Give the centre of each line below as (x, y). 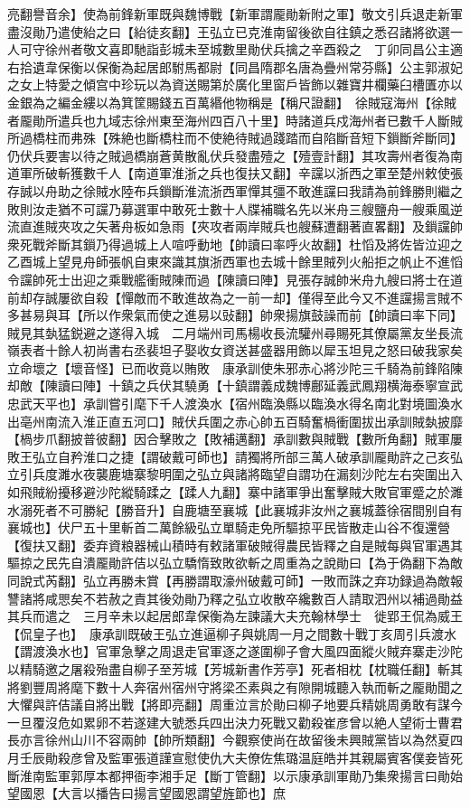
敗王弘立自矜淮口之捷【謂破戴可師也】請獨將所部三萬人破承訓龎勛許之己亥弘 (235, 456)
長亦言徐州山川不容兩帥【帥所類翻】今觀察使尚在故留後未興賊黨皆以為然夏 (229, 740)
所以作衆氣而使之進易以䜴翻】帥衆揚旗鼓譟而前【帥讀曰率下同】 (273, 315)
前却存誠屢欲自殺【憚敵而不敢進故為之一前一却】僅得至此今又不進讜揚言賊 (229, 297)
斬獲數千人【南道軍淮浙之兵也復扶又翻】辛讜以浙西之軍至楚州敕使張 (260, 173)
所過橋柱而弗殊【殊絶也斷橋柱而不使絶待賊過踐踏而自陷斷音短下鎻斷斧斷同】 (235, 138)
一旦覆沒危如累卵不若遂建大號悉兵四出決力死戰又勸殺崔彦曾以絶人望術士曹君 (235, 722)
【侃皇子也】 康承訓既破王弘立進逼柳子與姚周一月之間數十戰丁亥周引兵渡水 (232, 633)
